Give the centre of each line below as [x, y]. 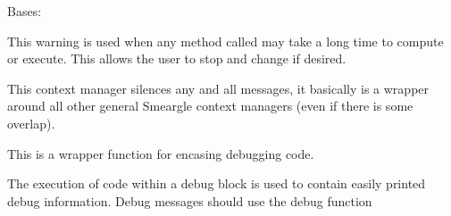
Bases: [25, 11]
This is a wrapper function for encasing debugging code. [161, 153]
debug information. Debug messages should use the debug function [190, 200]
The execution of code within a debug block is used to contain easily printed [217, 183]
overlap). [31, 123]
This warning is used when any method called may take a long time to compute [225, 41]
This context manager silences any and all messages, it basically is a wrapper [218, 88]
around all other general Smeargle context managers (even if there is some [210, 106]
